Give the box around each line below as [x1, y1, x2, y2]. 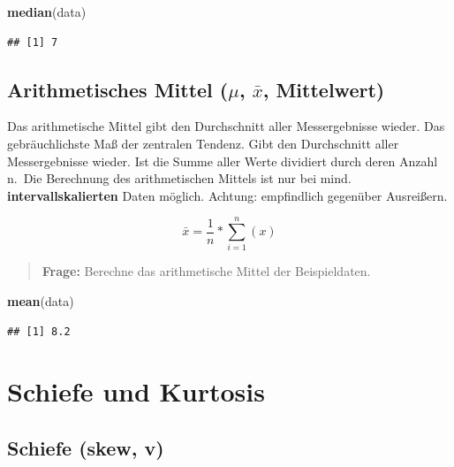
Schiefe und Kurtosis [7, 373, 265, 410]
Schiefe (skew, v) [7, 434, 164, 462]
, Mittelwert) [262, 75, 385, 103]
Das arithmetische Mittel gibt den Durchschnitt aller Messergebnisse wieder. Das [7, 117, 445, 135]
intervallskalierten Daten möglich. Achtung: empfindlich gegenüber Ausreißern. [7, 186, 448, 204]
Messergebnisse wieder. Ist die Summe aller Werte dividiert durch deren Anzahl [7, 151, 438, 170]
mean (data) [7, 292, 74, 310]
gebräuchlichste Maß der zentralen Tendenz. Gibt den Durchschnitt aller [7, 134, 399, 152]
